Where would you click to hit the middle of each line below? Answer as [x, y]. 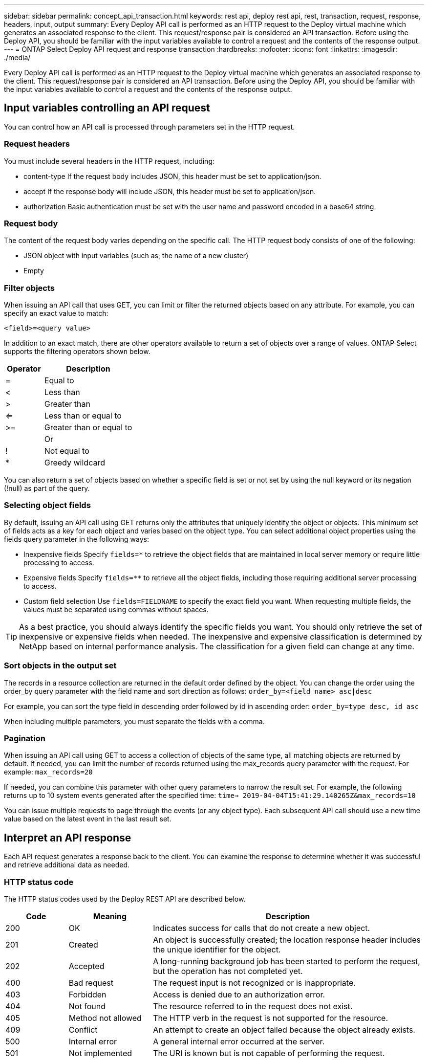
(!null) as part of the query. [47, 488]
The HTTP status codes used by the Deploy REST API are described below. [125, 899]
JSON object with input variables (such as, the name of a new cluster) [136, 256]
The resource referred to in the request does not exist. [253, 1006]
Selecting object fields [47, 505]
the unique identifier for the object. [217, 949]
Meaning [110, 916]
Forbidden [87, 994]
